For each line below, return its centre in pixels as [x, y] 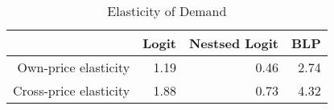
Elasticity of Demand [167, 11]
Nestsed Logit [233, 43]
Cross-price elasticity [72, 90]
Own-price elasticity [74, 67]
